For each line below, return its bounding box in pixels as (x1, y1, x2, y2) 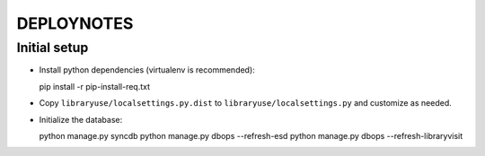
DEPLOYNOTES (16, 13, 134, 33)
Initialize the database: (39, 114, 123, 125)
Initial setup (16, 39, 89, 56)
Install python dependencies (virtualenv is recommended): (39, 65, 255, 75)
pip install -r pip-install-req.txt (39, 81, 151, 91)
